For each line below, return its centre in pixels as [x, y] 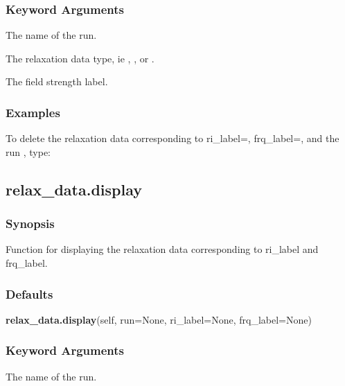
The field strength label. [57, 81]
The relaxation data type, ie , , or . [80, 58]
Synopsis [30, 223]
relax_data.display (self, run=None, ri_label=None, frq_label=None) [159, 319]
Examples [33, 112]
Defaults [29, 293]
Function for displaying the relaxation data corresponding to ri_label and [162, 249]
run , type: [28, 151]
